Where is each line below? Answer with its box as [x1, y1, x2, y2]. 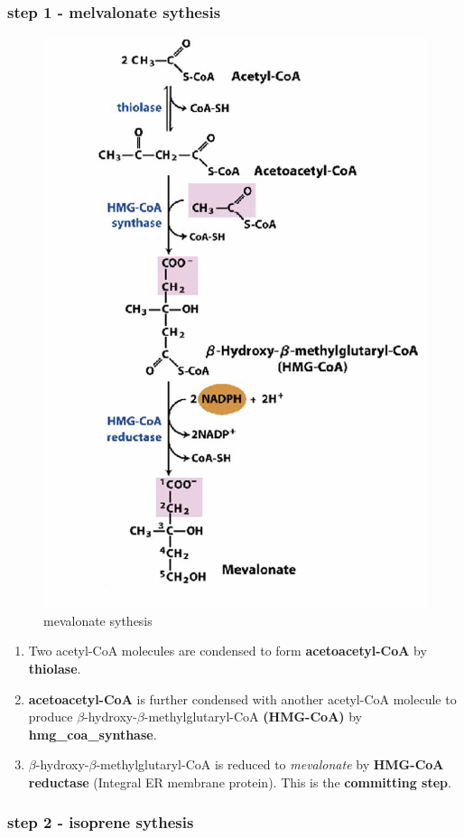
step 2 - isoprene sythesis [7, 811, 194, 833]
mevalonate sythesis [43, 610, 153, 629]
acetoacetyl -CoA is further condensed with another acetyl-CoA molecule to [28, 689, 457, 708]
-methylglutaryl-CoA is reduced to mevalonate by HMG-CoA [96, 755, 444, 774]
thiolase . [28, 658, 81, 677]
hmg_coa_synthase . [28, 724, 157, 743]
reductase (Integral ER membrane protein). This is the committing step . [28, 772, 451, 791]
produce [28, 707, 73, 726]
